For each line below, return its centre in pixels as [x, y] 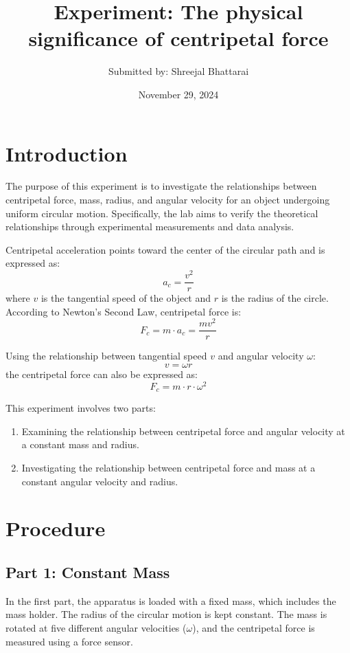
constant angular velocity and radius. [100, 481]
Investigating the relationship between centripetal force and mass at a [168, 467]
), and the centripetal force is [254, 627]
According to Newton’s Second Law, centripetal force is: [124, 311]
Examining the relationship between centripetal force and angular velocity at [183, 431]
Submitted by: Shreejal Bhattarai [178, 71]
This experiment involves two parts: [81, 408]
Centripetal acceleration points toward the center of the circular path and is [165, 249]
